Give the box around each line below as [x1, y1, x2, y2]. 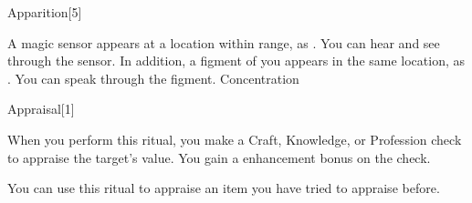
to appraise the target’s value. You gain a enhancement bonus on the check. [7, 147, 431, 167]
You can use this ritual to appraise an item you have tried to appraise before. [7, 178, 440, 198]
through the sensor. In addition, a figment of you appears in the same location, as [7, 51, 466, 70]
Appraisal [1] [7, 99, 75, 118]
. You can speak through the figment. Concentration [7, 68, 299, 87]
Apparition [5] [7, 3, 82, 21]
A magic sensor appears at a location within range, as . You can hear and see [7, 33, 440, 52]
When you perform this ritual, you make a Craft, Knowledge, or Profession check [7, 129, 462, 148]
